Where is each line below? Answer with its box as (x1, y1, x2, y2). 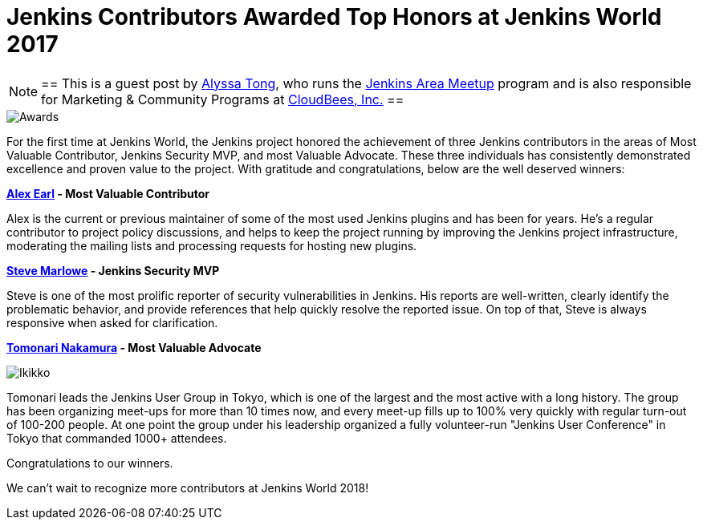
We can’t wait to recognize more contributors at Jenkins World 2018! (6, 480, 369, 495)
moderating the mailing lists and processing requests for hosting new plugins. (6, 238, 417, 253)
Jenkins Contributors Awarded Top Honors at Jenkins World (6, 3, 662, 30)
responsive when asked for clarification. (6, 315, 218, 330)
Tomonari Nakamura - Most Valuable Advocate (6, 340, 262, 354)
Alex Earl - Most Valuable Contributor (6, 186, 210, 200)
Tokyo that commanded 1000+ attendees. (6, 431, 227, 445)
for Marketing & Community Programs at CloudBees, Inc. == (41, 91, 404, 107)
